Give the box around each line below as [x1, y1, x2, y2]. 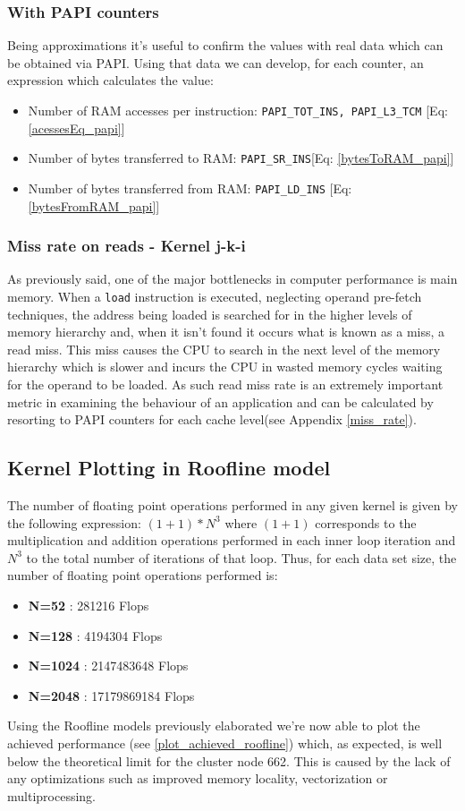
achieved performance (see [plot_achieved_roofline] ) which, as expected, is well [7, 733, 443, 752]
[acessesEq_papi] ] [28, 118, 125, 137]
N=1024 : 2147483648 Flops [28, 656, 189, 675]
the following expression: [7, 513, 141, 532]
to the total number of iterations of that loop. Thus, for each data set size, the [26, 548, 457, 567]
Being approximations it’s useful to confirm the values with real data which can [7, 36, 444, 55]
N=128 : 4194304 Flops [28, 626, 163, 645]
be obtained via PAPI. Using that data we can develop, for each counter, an [7, 53, 424, 72]
